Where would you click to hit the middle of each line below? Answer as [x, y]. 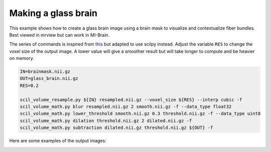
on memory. [22, 58]
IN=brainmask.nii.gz [45, 72]
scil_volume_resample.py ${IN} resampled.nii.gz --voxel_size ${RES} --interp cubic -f [131, 100]
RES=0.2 [29, 86]
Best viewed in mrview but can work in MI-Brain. [59, 35]
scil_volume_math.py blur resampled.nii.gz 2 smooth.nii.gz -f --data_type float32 [126, 107]
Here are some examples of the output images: [58, 141]
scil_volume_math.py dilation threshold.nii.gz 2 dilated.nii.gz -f [106, 121]
